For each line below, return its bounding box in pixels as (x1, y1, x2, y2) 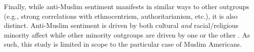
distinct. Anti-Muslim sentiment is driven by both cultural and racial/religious (4, 20, 239, 30)
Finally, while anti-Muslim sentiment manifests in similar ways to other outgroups (4, 1, 250, 11)
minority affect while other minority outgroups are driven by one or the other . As (4, 29, 250, 39)
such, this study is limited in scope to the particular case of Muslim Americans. (4, 39, 242, 49)
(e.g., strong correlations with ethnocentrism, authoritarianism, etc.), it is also (4, 11, 238, 21)
